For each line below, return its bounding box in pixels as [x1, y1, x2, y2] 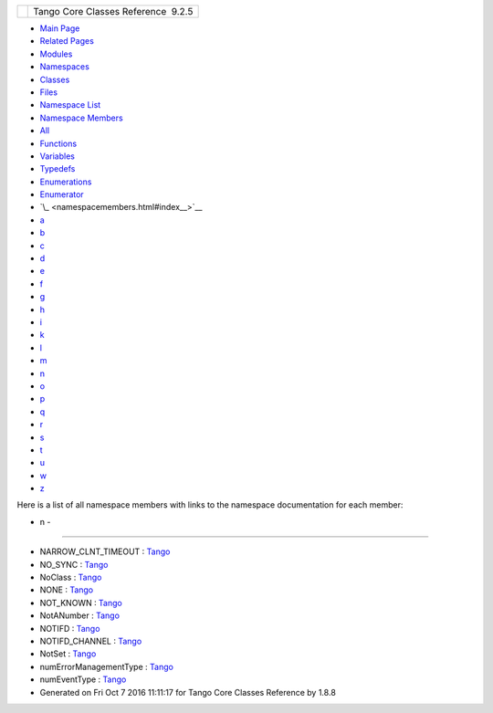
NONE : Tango [39, 584, 94, 595]
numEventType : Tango [39, 674, 127, 685]
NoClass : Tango [39, 571, 102, 583]
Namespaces [39, 61, 90, 72]
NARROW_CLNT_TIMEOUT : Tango [39, 546, 171, 557]
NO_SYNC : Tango [39, 559, 109, 570]
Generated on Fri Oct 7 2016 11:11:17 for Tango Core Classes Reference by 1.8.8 [39, 687, 337, 697]
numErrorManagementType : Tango [39, 661, 173, 672]
